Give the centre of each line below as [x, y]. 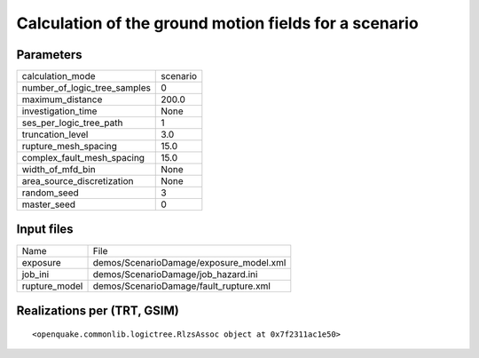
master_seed [48, 204]
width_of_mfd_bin [59, 170]
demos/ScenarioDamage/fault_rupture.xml [181, 286]
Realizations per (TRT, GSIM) [98, 310]
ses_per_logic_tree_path [72, 123]
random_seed [50, 193]
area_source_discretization [78, 181]
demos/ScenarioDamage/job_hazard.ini [175, 274]
